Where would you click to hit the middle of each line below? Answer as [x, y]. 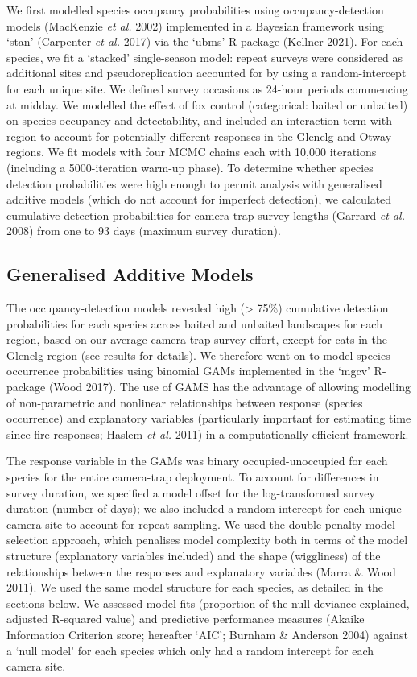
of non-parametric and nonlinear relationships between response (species [185, 402]
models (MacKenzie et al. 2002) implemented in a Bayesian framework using [195, 25]
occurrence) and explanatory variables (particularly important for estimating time [209, 418]
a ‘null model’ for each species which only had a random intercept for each [190, 650]
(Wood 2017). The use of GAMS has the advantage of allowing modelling [229, 387]
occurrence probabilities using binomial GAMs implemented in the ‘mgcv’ [188, 371]
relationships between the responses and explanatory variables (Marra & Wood [201, 571]
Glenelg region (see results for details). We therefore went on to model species [198, 355]
